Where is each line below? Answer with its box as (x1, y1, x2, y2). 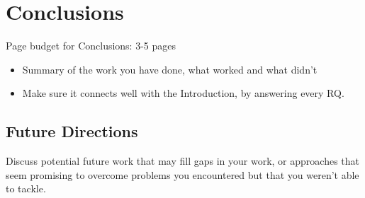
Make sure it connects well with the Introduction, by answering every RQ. (22, 86, 344, 100)
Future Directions (6, 120, 138, 142)
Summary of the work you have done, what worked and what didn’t (22, 62, 318, 76)
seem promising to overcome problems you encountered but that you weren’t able (6, 167, 359, 182)
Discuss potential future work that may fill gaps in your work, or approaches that (6, 153, 359, 168)
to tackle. (6, 181, 46, 196)
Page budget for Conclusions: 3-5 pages (6, 38, 176, 53)
